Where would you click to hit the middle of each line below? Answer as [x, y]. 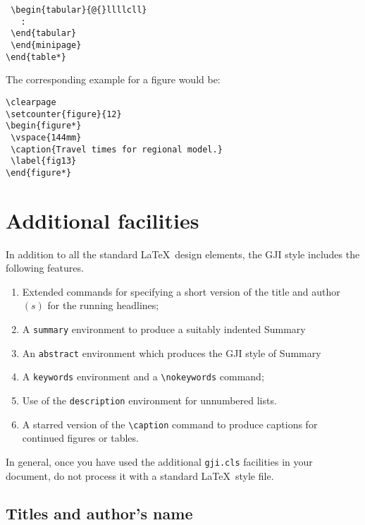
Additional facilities [103, 220]
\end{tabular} [44, 34]
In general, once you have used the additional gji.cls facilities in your [159, 461]
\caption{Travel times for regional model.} [117, 149]
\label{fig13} [44, 161]
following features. [45, 268]
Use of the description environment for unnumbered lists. [149, 400]
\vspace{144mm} [46, 137]
